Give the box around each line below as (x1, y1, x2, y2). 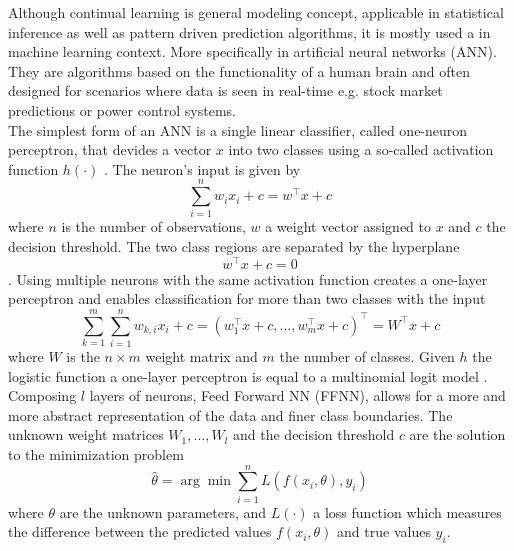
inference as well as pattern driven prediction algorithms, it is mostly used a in (8, 21, 491, 42)
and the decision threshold (233, 424, 395, 445)
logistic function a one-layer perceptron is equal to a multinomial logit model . (8, 365, 488, 386)
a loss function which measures (313, 501, 502, 522)
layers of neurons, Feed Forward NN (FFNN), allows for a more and (89, 385, 506, 406)
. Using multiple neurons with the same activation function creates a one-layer (8, 268, 488, 289)
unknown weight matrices (8, 424, 164, 445)
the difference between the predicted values (8, 521, 272, 542)
